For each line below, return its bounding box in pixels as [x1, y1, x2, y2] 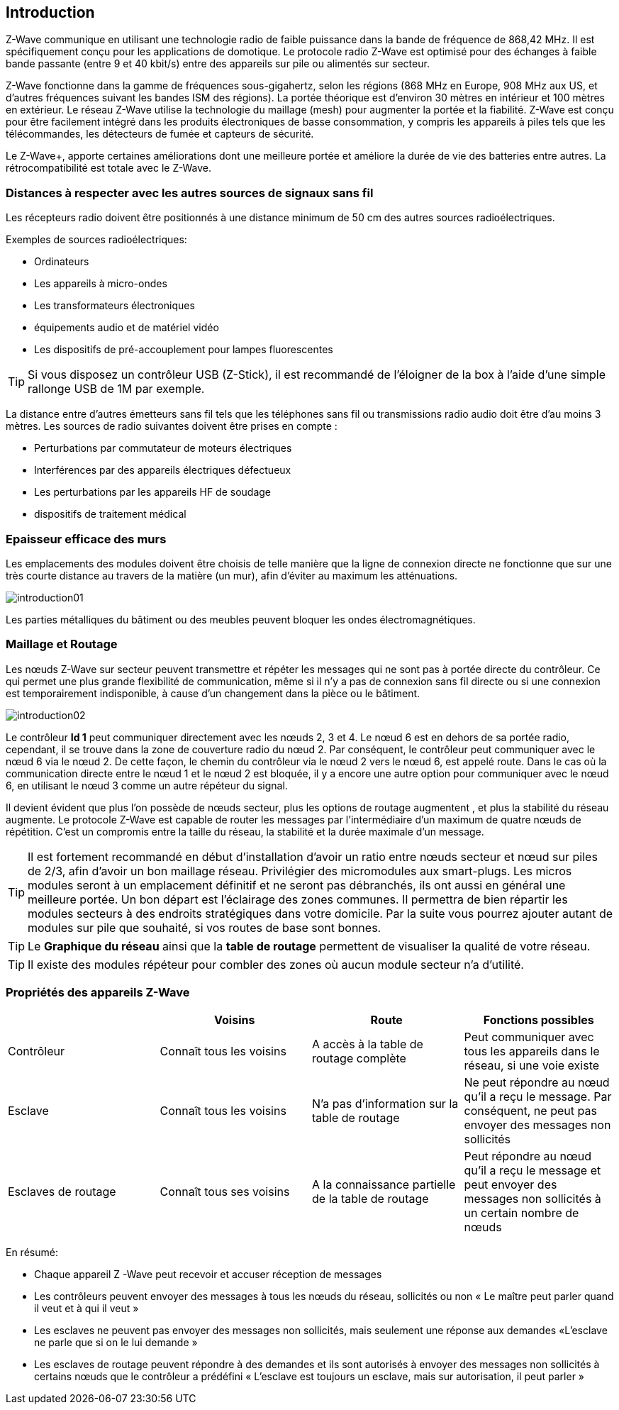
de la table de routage [312, 1192, 429, 1206]
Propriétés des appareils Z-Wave [6, 985, 190, 1000]
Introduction [6, 4, 95, 21]
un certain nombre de [464, 1206, 579, 1221]
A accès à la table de [312, 1037, 423, 1052]
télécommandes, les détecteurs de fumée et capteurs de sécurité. [6, 128, 314, 140]
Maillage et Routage [6, 637, 118, 652]
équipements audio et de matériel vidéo [34, 321, 219, 334]
